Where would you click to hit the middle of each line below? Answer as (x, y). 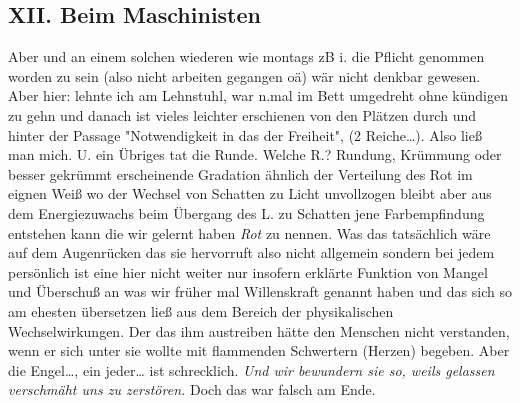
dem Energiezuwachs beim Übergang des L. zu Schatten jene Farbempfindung (246, 212)
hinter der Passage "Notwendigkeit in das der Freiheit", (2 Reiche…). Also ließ (245, 134)
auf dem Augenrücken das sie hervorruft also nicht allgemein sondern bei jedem (251, 252)
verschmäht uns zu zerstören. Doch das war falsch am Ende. (192, 389)
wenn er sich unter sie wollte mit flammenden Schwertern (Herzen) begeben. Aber (259, 350)
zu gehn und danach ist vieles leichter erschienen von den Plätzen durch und (242, 114)
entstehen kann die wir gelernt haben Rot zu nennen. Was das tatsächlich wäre (249, 232)
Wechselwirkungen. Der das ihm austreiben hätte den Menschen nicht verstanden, (259, 330)
